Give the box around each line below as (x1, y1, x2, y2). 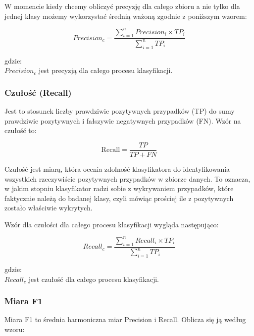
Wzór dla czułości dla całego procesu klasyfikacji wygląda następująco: (4, 219, 219, 229)
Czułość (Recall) (4, 86, 72, 98)
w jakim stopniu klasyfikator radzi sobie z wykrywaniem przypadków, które (4, 183, 234, 194)
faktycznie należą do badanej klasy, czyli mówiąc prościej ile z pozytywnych (4, 193, 234, 203)
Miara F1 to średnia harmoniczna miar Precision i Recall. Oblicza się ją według (4, 314, 246, 325)
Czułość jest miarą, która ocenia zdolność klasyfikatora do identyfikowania (4, 163, 230, 174)
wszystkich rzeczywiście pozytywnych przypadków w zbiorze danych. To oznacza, (4, 173, 251, 184)
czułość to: (4, 125, 37, 135)
